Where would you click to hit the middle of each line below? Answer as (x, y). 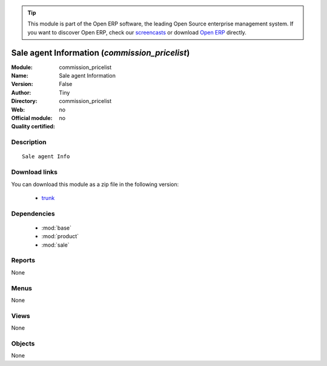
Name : (20, 76)
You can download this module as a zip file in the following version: (95, 184)
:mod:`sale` (55, 245)
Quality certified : (33, 127)
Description (29, 142)
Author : (21, 92)
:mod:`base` (57, 228)
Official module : (32, 118)
